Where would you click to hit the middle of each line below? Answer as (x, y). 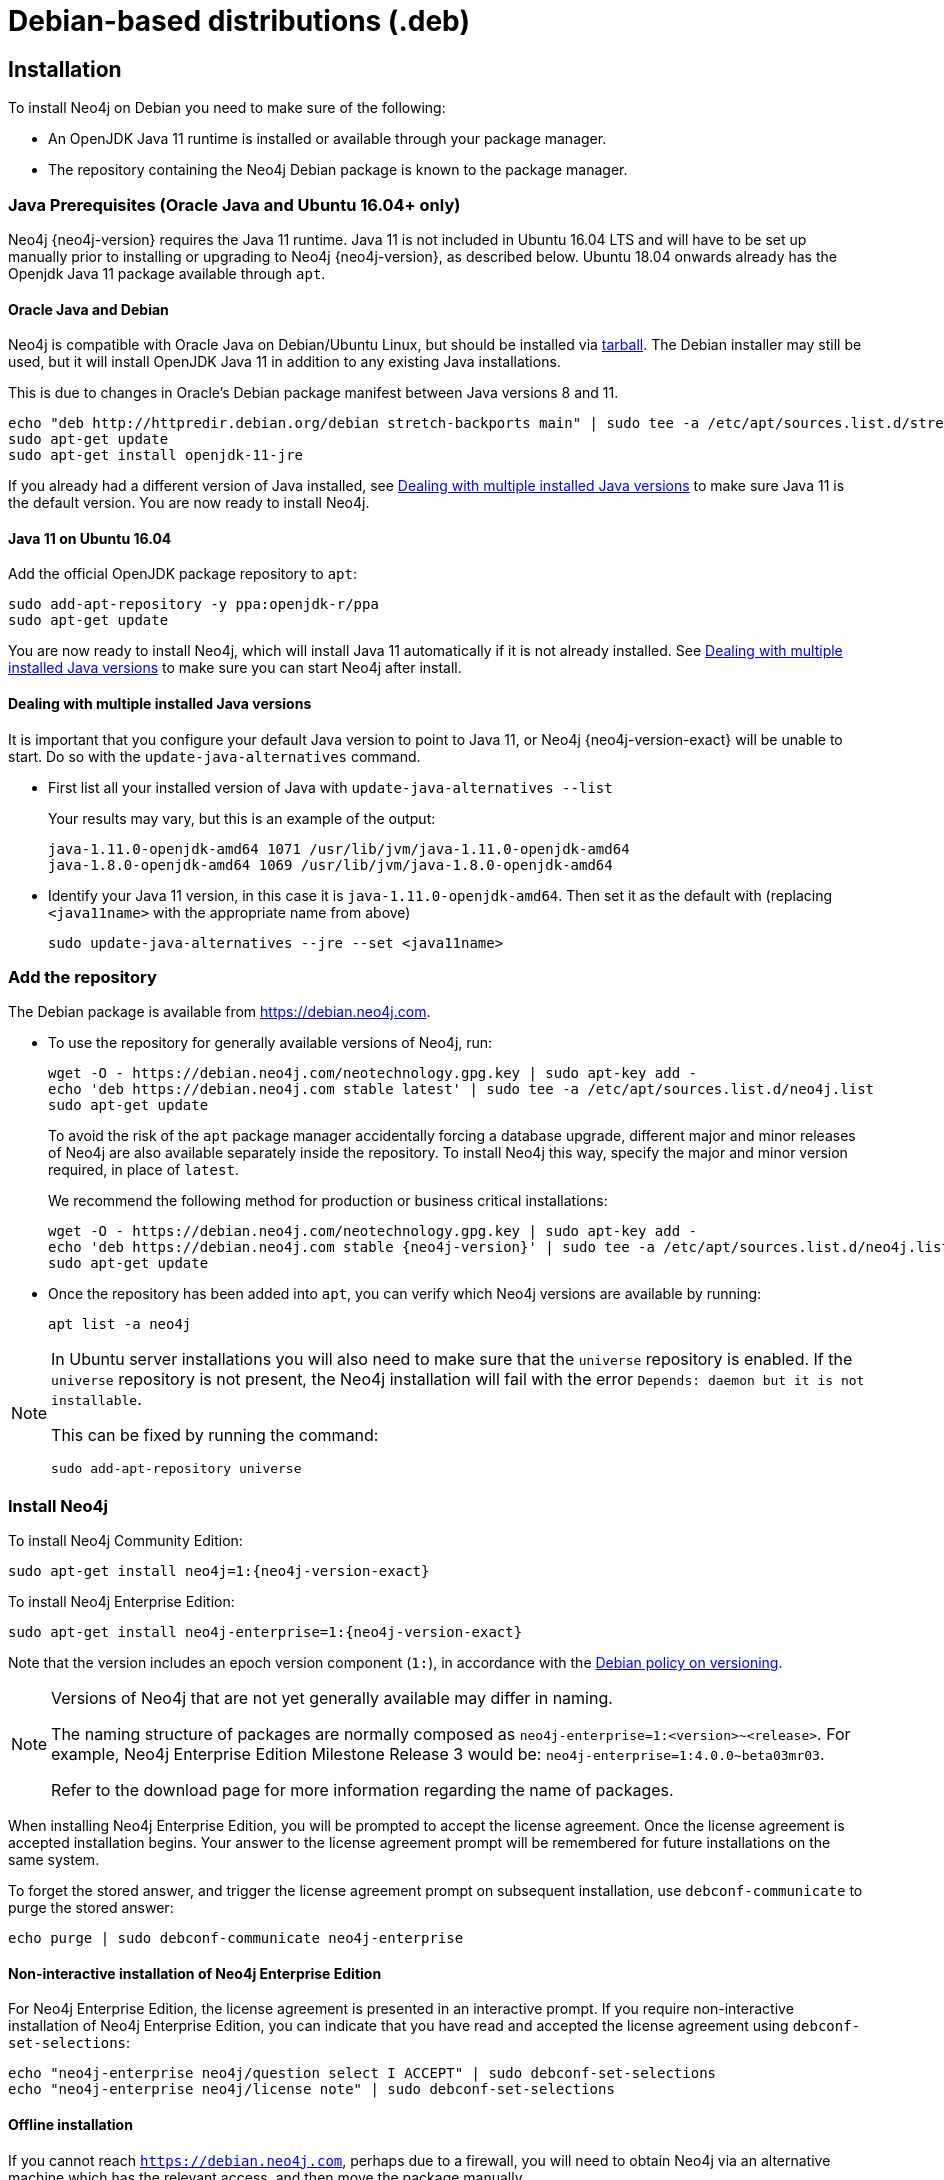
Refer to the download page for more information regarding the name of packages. (362, 1790)
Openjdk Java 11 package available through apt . (167, 273)
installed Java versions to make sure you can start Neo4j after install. (235, 668)
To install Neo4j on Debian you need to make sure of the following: (227, 108)
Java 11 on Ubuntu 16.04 (90, 538)
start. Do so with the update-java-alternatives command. (214, 756)
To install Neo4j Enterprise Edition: (121, 1602)
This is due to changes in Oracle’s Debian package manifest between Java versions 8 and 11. (313, 393)
